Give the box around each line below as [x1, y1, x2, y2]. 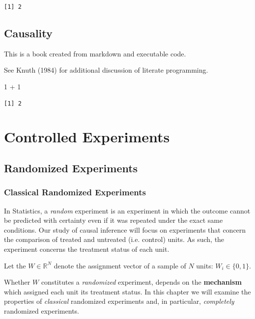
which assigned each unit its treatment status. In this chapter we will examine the [4, 286, 251, 296]
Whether [4, 277, 30, 287]
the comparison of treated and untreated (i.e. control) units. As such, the [4, 234, 225, 244]
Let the [4, 260, 26, 270]
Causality [4, 25, 53, 40]
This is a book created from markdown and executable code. [4, 48, 186, 58]
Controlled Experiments [4, 127, 170, 147]
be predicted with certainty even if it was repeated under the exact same [4, 215, 223, 225]
